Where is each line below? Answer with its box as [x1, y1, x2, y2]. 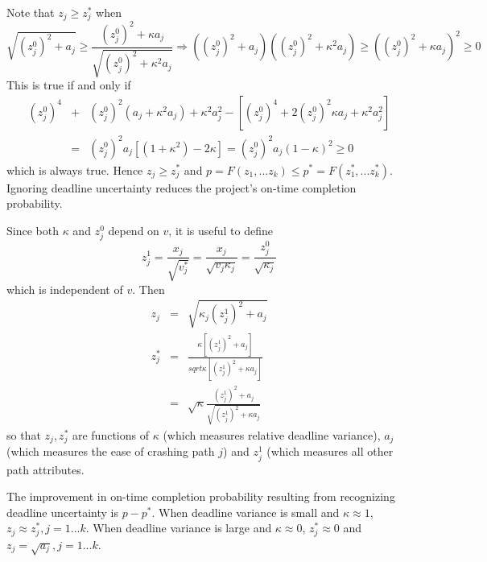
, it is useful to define [168, 221, 273, 238]
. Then [132, 280, 165, 297]
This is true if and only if [6, 76, 131, 93]
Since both [6, 221, 59, 238]
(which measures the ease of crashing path [6, 443, 215, 460]
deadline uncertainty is [6, 503, 118, 520]
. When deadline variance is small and [151, 503, 340, 520]
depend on [108, 221, 159, 238]
